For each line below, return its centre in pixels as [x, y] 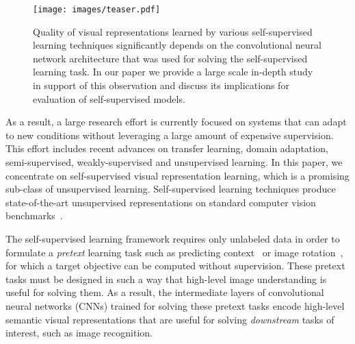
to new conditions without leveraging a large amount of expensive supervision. [170, 135]
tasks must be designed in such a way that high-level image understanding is [166, 279]
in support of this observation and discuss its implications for [161, 85]
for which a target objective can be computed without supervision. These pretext [175, 266]
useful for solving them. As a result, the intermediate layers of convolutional [165, 292]
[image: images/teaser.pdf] [97, 10]
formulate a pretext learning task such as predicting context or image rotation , [174, 252]
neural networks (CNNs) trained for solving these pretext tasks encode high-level [175, 305]
